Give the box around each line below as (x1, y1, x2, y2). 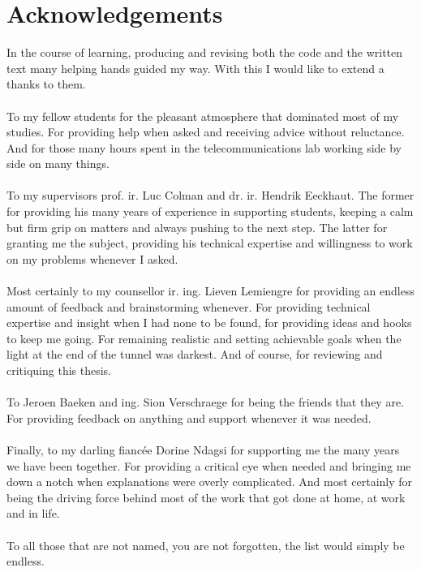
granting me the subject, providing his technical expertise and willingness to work (6, 234, 413, 252)
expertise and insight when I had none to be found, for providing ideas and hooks (6, 314, 412, 331)
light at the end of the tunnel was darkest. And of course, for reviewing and (6, 346, 383, 363)
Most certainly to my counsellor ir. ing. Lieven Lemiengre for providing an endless (6, 282, 415, 299)
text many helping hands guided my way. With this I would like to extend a (6, 59, 384, 76)
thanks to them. (6, 75, 86, 92)
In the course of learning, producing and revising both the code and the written (6, 44, 403, 61)
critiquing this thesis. (6, 362, 112, 378)
